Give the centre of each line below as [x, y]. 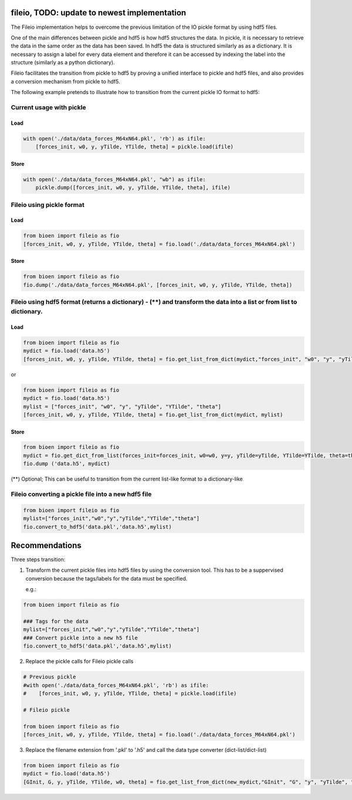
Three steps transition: [38, 559]
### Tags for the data [56, 621]
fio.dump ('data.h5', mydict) [67, 464]
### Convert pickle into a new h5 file [80, 638]
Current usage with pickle [48, 108]
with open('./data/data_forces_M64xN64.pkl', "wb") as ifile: [114, 179]
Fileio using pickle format [48, 205]
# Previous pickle [50, 677]
